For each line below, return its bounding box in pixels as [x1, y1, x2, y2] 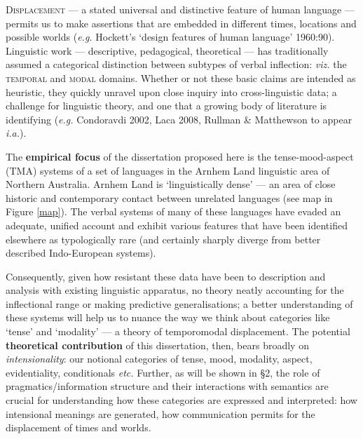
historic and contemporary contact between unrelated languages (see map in [6, 190, 333, 205]
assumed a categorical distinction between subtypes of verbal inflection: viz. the [6, 57, 347, 72]
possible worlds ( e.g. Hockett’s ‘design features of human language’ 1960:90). [6, 29, 335, 44]
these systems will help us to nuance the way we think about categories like [6, 310, 330, 325]
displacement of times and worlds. [6, 420, 151, 435]
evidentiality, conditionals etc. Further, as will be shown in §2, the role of [6, 365, 320, 379]
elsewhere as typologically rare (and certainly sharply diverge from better [6, 231, 321, 246]
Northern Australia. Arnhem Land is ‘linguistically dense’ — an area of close [6, 177, 336, 191]
